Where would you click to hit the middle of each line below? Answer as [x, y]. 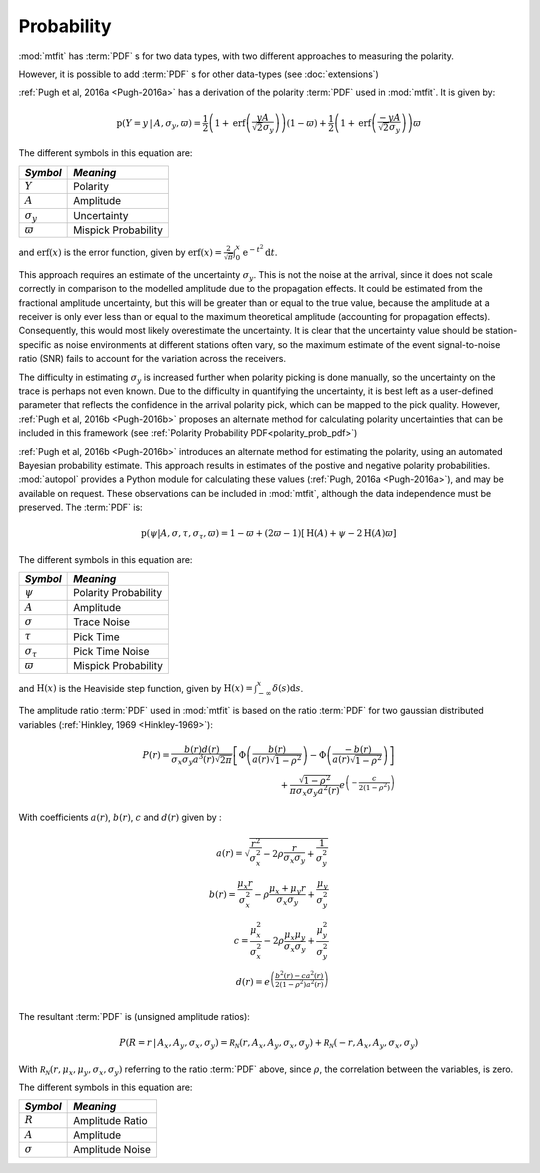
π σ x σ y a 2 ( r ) [314, 791]
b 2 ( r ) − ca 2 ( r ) [299, 975]
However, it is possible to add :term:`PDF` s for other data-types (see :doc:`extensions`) [198, 74]
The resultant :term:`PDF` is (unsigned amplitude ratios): [134, 1016]
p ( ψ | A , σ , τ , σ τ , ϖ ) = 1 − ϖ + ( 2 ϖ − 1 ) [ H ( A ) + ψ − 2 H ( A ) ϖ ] [268, 535]
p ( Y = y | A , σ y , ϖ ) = [159, 123]
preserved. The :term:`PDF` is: [81, 507]
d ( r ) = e [253, 982]
